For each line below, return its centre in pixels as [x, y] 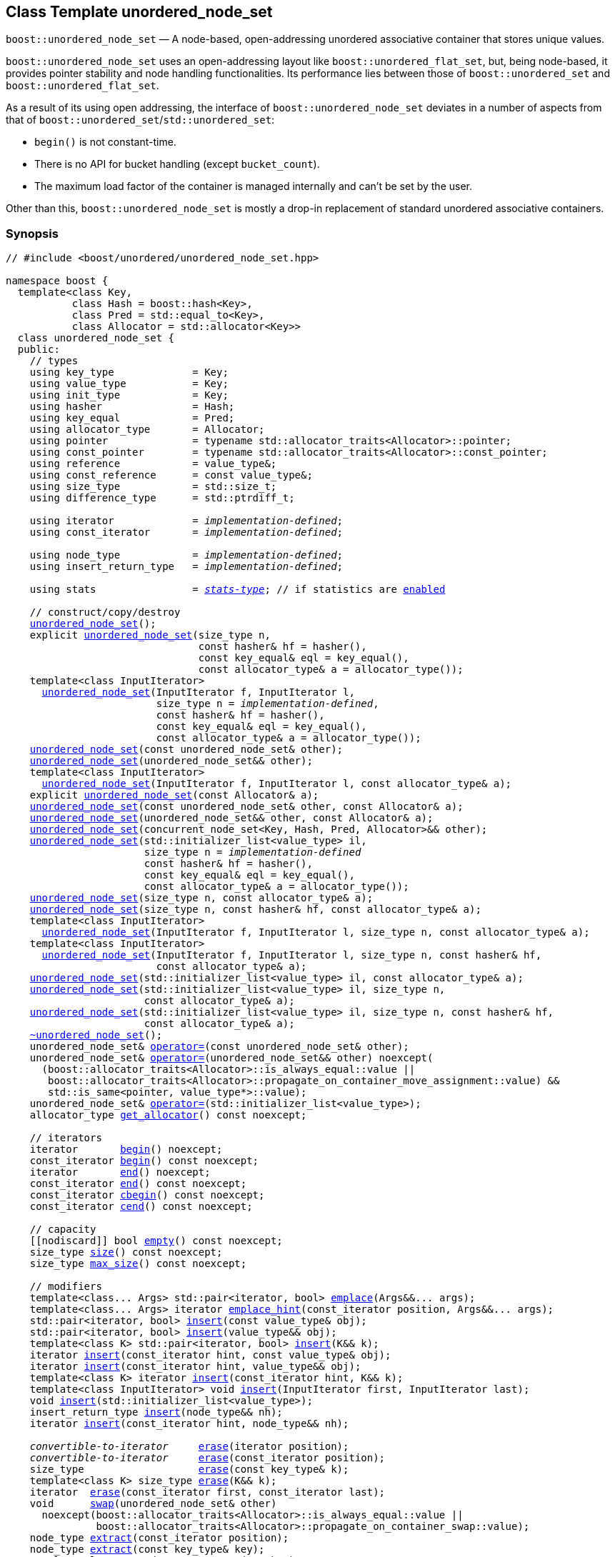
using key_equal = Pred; [132, 418]
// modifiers [66, 1287]
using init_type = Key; [129, 395]
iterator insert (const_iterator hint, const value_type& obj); [210, 1355]
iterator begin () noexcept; [126, 1150]
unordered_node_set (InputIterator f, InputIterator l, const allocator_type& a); [277, 784]
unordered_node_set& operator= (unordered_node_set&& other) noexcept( [231, 1058]
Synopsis [32, 233]
